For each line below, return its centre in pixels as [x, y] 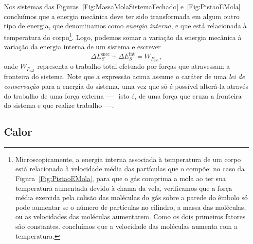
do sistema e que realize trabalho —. [59, 105]
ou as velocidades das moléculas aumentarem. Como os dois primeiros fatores [130, 216]
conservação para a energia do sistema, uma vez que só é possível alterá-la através [126, 86]
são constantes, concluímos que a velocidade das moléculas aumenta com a [126, 226]
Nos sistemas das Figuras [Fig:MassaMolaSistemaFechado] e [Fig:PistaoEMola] [122, 6]
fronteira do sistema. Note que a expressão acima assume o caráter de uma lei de [125, 76]
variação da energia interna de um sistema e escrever [82, 47]
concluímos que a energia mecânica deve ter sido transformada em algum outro [122, 16]
